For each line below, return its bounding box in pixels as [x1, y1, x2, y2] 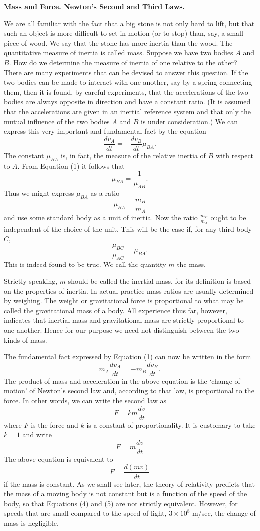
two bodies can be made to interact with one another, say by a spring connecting [4, 77, 252, 87]
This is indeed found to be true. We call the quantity [4, 259, 166, 269]
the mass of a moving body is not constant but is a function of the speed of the [4, 488, 247, 499]
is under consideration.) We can [141, 116, 238, 126]
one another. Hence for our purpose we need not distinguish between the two [4, 324, 239, 335]
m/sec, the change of [192, 508, 256, 518]
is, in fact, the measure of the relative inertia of [60, 150, 206, 160]
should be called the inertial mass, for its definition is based [68, 275, 251, 286]
